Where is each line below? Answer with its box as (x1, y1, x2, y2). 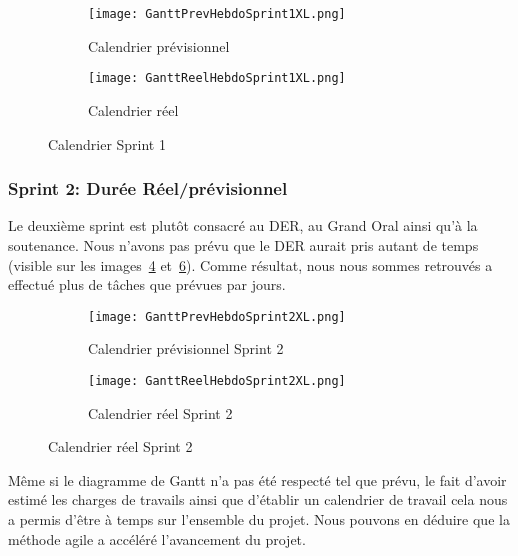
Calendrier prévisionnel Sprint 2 (88, 338, 284, 359)
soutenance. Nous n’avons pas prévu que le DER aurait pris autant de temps (8, 234, 479, 255)
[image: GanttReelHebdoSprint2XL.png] (88, 373, 346, 388)
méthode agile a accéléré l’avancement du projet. (8, 528, 306, 549)
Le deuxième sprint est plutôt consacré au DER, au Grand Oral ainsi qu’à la (8, 215, 478, 236)
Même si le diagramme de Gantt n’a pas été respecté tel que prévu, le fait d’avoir (8, 469, 507, 490)
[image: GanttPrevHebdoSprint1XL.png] (88, 7, 346, 21)
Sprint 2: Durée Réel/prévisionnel (8, 176, 288, 201)
